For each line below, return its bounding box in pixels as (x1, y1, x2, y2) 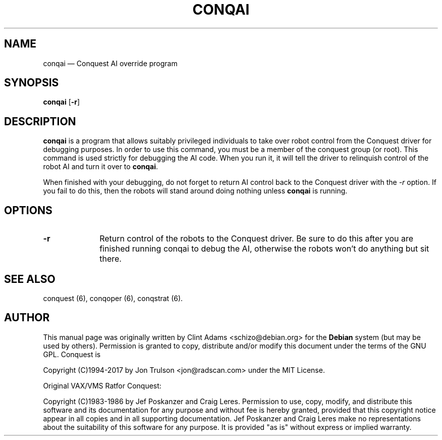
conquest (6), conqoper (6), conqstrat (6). (43, 294, 183, 303)
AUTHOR (4, 311, 50, 324)
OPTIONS (4, 204, 52, 217)
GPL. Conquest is (43, 350, 101, 359)
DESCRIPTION (4, 115, 76, 128)
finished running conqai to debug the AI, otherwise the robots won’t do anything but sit (99, 243, 429, 254)
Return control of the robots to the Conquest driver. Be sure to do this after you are (99, 233, 414, 244)
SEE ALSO (4, 272, 56, 285)
